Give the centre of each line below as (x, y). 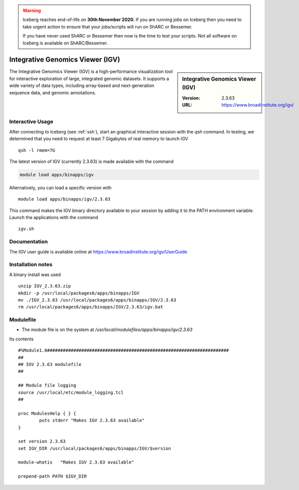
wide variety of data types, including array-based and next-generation (82, 85)
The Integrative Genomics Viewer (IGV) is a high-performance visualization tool (91, 71)
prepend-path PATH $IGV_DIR (52, 476)
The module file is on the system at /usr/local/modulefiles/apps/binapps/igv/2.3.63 (107, 329)
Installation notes (31, 264)
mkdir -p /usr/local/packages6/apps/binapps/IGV (79, 293)
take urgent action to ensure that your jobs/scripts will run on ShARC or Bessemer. (107, 26)
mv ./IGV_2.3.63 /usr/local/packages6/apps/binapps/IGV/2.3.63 (97, 300)
